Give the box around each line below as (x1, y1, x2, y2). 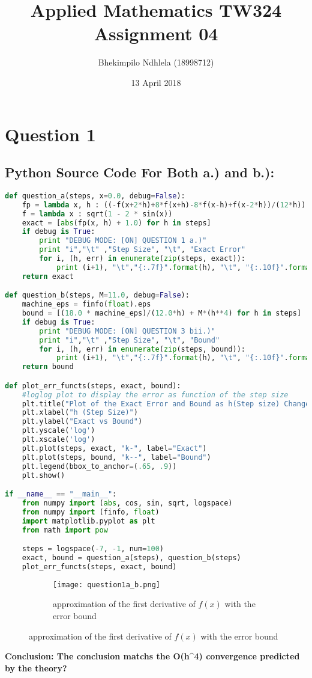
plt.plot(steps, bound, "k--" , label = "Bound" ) (22, 453, 211, 462)
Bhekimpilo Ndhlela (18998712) (98, 56, 214, 69)
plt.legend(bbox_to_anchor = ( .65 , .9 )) (22, 462, 177, 471)
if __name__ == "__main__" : (5, 490, 117, 499)
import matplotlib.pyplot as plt (22, 516, 155, 525)
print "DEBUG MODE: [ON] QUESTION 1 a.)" (39, 236, 207, 245)
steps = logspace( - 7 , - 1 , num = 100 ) (22, 545, 164, 554)
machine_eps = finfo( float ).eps (22, 300, 151, 309)
